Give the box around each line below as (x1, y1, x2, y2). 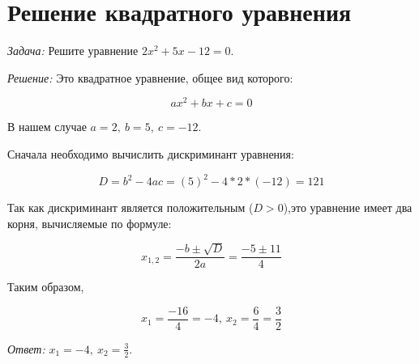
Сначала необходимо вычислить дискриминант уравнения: (7, 145, 294, 162)
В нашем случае (7, 118, 87, 135)
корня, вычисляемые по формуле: (7, 214, 172, 231)
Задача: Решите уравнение (7, 42, 139, 59)
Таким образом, (7, 278, 84, 295)
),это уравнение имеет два (283, 199, 413, 216)
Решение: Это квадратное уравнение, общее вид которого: (7, 69, 293, 86)
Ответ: (7, 340, 45, 357)
